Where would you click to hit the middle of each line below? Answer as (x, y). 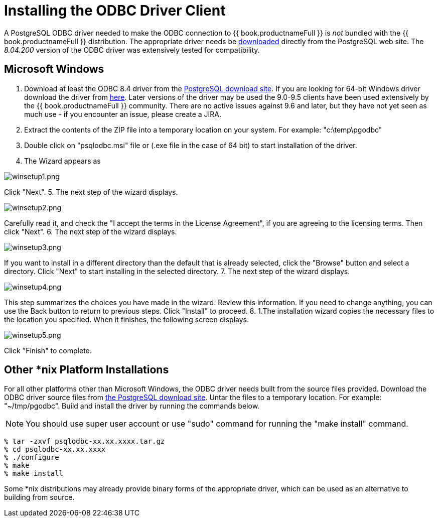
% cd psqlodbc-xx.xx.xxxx (55, 449)
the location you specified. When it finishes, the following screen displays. (126, 319)
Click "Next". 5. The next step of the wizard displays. (91, 192)
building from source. (39, 497)
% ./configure (32, 458)
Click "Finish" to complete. (48, 350)
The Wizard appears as (62, 161)
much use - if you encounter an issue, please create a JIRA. (123, 114)
